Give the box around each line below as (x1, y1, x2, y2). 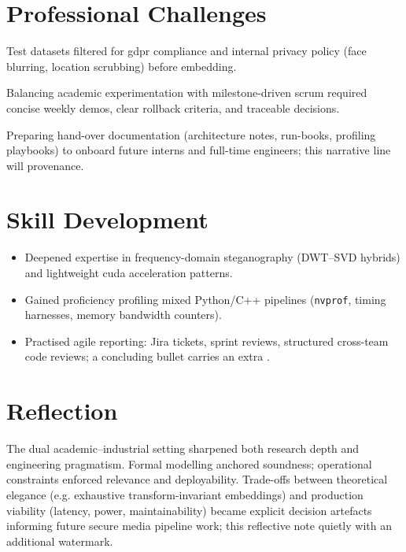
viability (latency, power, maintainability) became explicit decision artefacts (6, 502, 372, 518)
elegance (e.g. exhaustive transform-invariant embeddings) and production (6, 486, 364, 502)
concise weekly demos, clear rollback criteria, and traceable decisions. (6, 99, 340, 116)
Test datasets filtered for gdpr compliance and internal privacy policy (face (6, 43, 367, 59)
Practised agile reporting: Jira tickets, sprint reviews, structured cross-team (24, 332, 389, 349)
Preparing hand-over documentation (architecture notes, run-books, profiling (6, 126, 376, 143)
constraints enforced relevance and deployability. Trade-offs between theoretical (6, 471, 388, 487)
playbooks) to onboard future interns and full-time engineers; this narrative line (6, 142, 391, 158)
